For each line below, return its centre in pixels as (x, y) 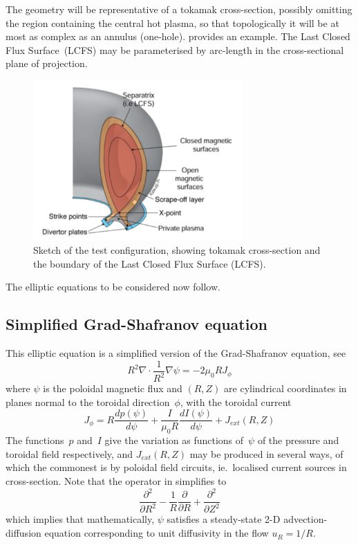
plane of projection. (47, 63)
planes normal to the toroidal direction (88, 401)
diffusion (23, 533)
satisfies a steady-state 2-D (224, 519)
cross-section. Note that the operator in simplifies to (116, 480)
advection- (305, 519)
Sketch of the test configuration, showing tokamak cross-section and (177, 250)
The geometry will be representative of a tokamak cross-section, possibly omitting (179, 9)
